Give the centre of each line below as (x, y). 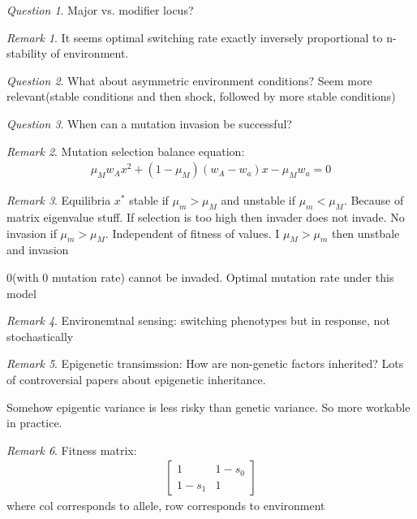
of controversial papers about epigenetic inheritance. (136, 379)
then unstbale (365, 233)
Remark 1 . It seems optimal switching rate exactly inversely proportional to (195, 37)
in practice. (34, 423)
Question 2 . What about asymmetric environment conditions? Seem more (189, 80)
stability (27, 53)
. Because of (374, 200)
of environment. (90, 53)
